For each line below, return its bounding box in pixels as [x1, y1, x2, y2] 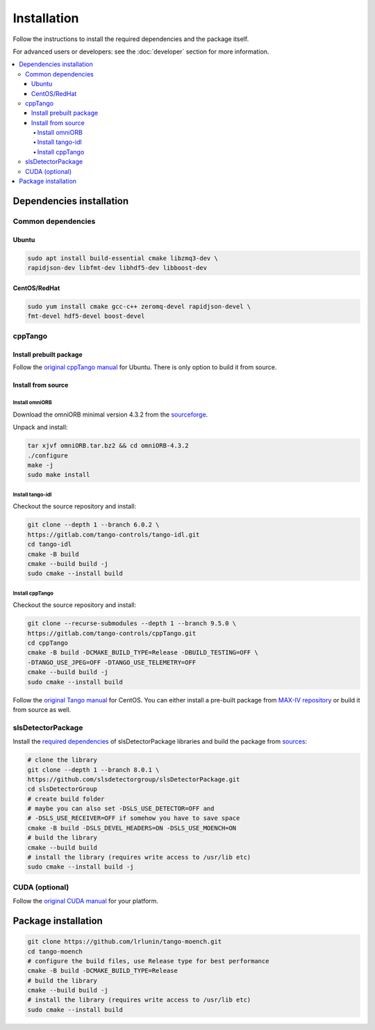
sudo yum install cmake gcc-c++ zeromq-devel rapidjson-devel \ [27, 303, 251, 310]
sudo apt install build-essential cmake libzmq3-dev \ [27, 254, 218, 262]
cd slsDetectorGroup [27, 785, 97, 793]
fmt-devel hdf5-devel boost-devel [27, 312, 145, 320]
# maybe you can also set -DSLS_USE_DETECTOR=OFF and [27, 805, 215, 813]
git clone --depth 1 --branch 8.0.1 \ [27, 766, 160, 773]
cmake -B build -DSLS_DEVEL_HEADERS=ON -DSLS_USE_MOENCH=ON [27, 824, 237, 832]
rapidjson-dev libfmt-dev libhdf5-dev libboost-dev [27, 264, 208, 271]
